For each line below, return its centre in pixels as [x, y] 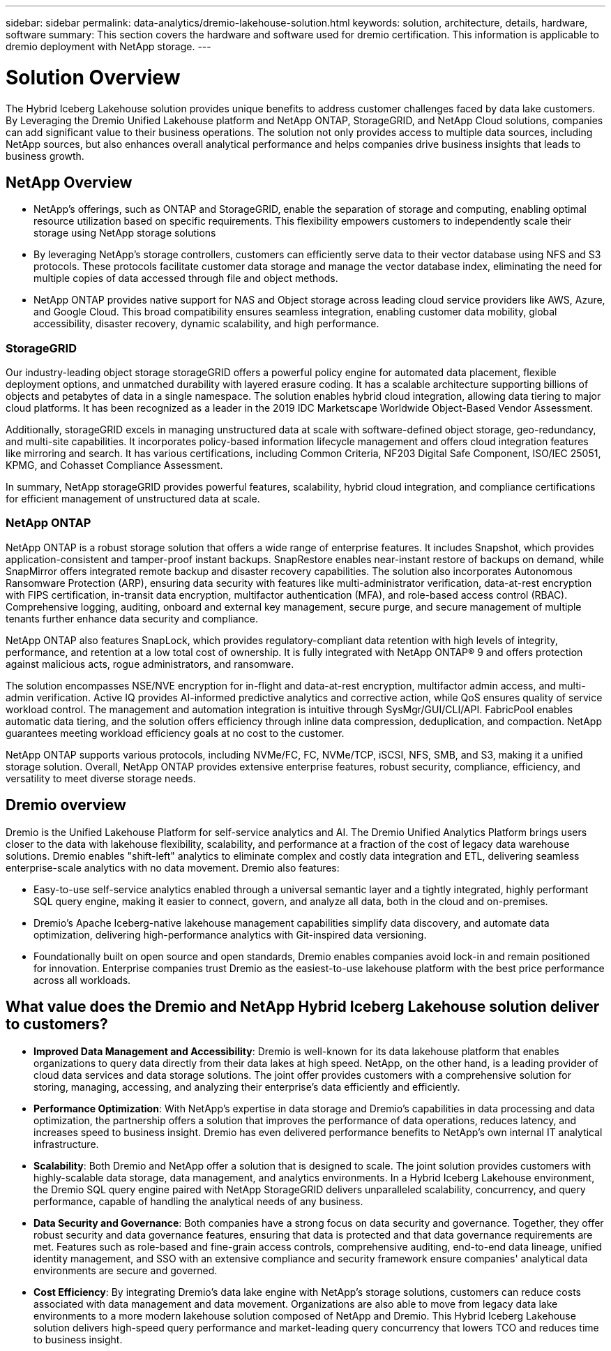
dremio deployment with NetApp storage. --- [108, 46]
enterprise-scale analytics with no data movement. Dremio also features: [173, 867]
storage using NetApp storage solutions [125, 233]
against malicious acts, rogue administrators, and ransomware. [150, 664]
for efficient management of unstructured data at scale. [133, 499]
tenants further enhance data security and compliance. [132, 618]
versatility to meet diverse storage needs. [101, 778]
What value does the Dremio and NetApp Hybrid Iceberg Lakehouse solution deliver [303, 1007]
